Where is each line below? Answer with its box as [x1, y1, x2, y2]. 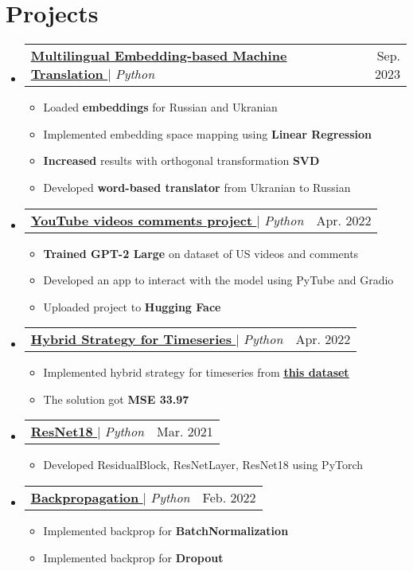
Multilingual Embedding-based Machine [30, 46, 287, 65]
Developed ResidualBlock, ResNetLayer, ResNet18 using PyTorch [43, 456, 364, 473]
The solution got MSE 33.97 [43, 390, 189, 407]
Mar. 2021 [157, 422, 213, 441]
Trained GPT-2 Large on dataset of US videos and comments [43, 244, 359, 261]
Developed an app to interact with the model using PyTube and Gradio [43, 272, 394, 288]
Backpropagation [30, 488, 139, 507]
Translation [30, 65, 103, 84]
